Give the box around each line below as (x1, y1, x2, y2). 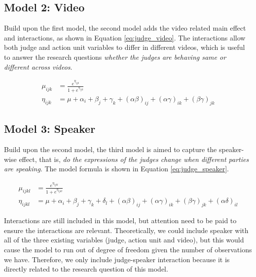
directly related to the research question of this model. (4, 264, 168, 274)
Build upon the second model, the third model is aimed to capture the (4, 144, 217, 154)
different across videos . (4, 61, 73, 72)
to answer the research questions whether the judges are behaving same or (4, 51, 226, 62)
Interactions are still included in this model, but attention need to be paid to (4, 215, 237, 226)
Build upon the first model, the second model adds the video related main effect (4, 23, 246, 33)
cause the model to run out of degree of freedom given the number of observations (4, 244, 252, 255)
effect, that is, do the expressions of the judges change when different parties (19, 154, 249, 164)
